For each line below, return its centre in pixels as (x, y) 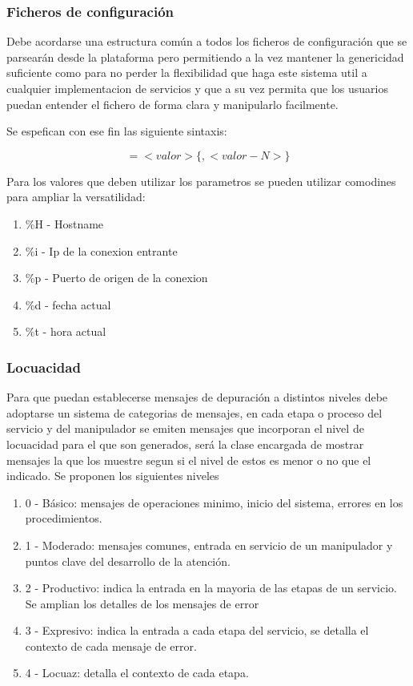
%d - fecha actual (68, 304)
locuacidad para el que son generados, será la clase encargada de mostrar (185, 444)
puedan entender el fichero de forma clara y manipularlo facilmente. (172, 104)
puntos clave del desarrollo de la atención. (128, 561)
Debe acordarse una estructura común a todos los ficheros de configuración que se (207, 41)
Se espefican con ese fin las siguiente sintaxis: (117, 131)
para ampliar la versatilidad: (76, 197)
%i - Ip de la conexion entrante (101, 250)
